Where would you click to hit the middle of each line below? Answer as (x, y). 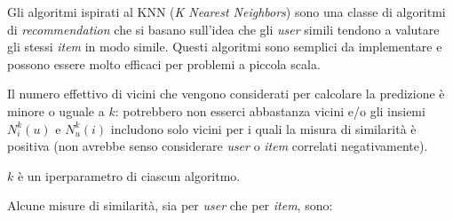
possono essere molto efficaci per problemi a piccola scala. (164, 63)
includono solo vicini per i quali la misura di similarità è (263, 128)
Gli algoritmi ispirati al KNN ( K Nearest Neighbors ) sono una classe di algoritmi (226, 12)
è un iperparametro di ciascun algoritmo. (129, 175)
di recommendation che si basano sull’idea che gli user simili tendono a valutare (223, 29)
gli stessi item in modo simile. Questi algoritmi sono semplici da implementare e (225, 47)
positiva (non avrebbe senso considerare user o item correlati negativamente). (218, 146)
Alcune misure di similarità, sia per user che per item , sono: (170, 205)
